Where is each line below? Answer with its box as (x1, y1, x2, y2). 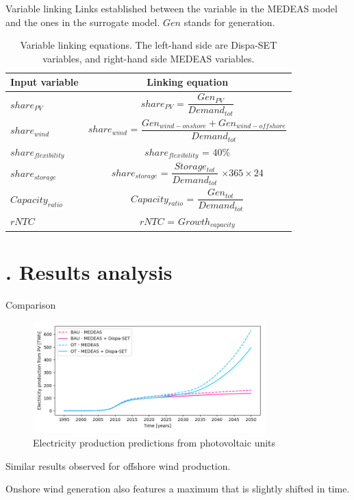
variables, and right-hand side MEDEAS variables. (42, 51, 255, 65)
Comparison (5, 298, 56, 312)
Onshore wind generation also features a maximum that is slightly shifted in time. (5, 481, 350, 496)
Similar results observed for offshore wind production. (5, 458, 231, 473)
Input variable (10, 75, 79, 89)
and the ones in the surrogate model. (5, 14, 160, 29)
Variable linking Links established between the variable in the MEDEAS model (5, 1, 338, 15)
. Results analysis (5, 258, 173, 286)
